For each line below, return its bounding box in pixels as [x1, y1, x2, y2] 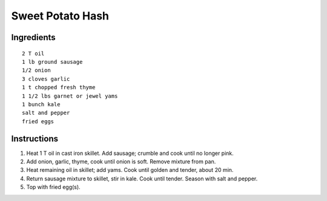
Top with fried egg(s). [26, 183, 81, 191]
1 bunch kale [22, 101, 61, 107]
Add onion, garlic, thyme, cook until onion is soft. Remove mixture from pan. [26, 158, 216, 165]
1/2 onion [22, 67, 51, 74]
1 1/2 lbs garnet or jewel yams [22, 92, 118, 100]
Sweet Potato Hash [11, 9, 109, 22]
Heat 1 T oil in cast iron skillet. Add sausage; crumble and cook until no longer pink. [26, 149, 234, 157]
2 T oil [22, 50, 45, 57]
